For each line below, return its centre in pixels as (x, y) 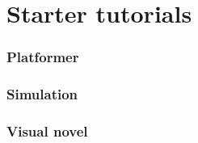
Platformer (43, 57)
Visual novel (47, 130)
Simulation (42, 94)
